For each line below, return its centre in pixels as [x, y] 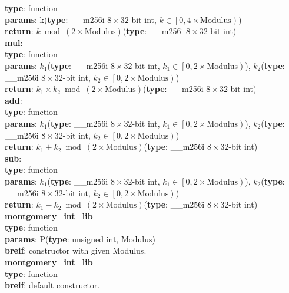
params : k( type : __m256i [55, 19]
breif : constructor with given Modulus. [76, 250]
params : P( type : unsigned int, [62, 238]
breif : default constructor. [52, 285]
